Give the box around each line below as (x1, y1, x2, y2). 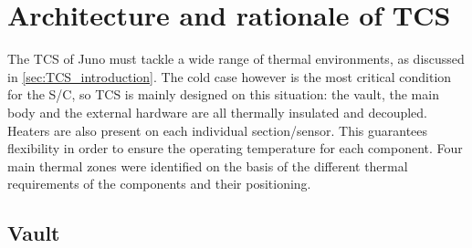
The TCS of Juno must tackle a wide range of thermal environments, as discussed (7, 49, 465, 68)
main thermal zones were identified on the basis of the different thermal (7, 156, 408, 175)
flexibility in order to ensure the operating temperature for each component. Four (7, 139, 463, 158)
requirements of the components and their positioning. (7, 174, 311, 193)
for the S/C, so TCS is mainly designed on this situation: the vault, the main (7, 85, 439, 104)
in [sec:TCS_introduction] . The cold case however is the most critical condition (7, 67, 452, 86)
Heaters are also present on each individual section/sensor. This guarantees (7, 120, 428, 139)
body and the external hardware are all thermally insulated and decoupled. (7, 102, 427, 121)
